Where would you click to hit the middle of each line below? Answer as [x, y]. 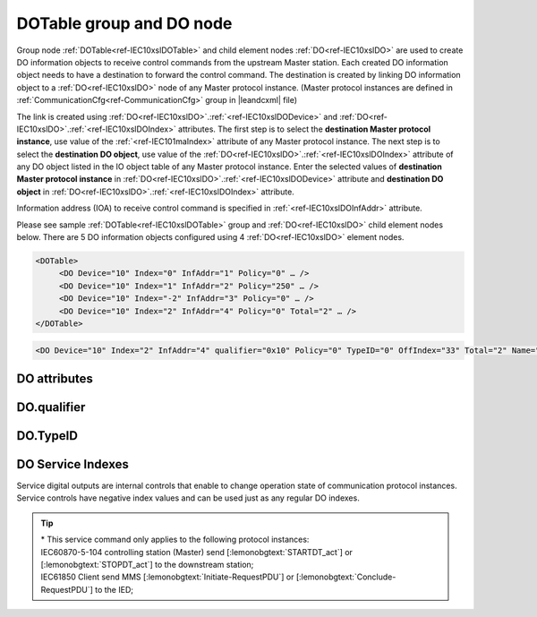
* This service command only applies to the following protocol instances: [175, 540]
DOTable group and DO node [124, 23]
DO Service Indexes [72, 464]
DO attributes [55, 378]
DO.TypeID [47, 436]
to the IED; [114, 589]
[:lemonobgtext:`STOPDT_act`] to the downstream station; [147, 565]
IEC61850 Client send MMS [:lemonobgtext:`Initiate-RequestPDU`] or [167, 577]
